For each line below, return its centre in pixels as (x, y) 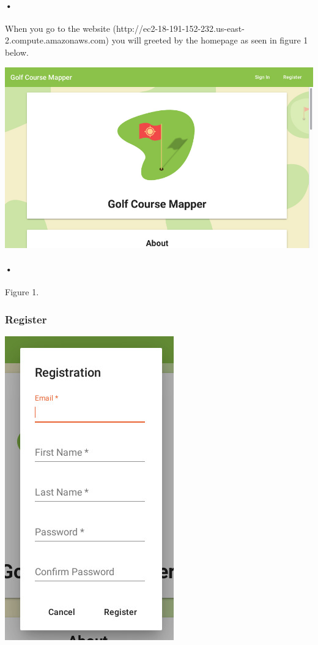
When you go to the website (57, 28)
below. (17, 52)
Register (26, 319)
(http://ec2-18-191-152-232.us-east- (179, 28)
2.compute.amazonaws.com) (57, 40)
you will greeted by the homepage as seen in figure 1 (210, 40)
